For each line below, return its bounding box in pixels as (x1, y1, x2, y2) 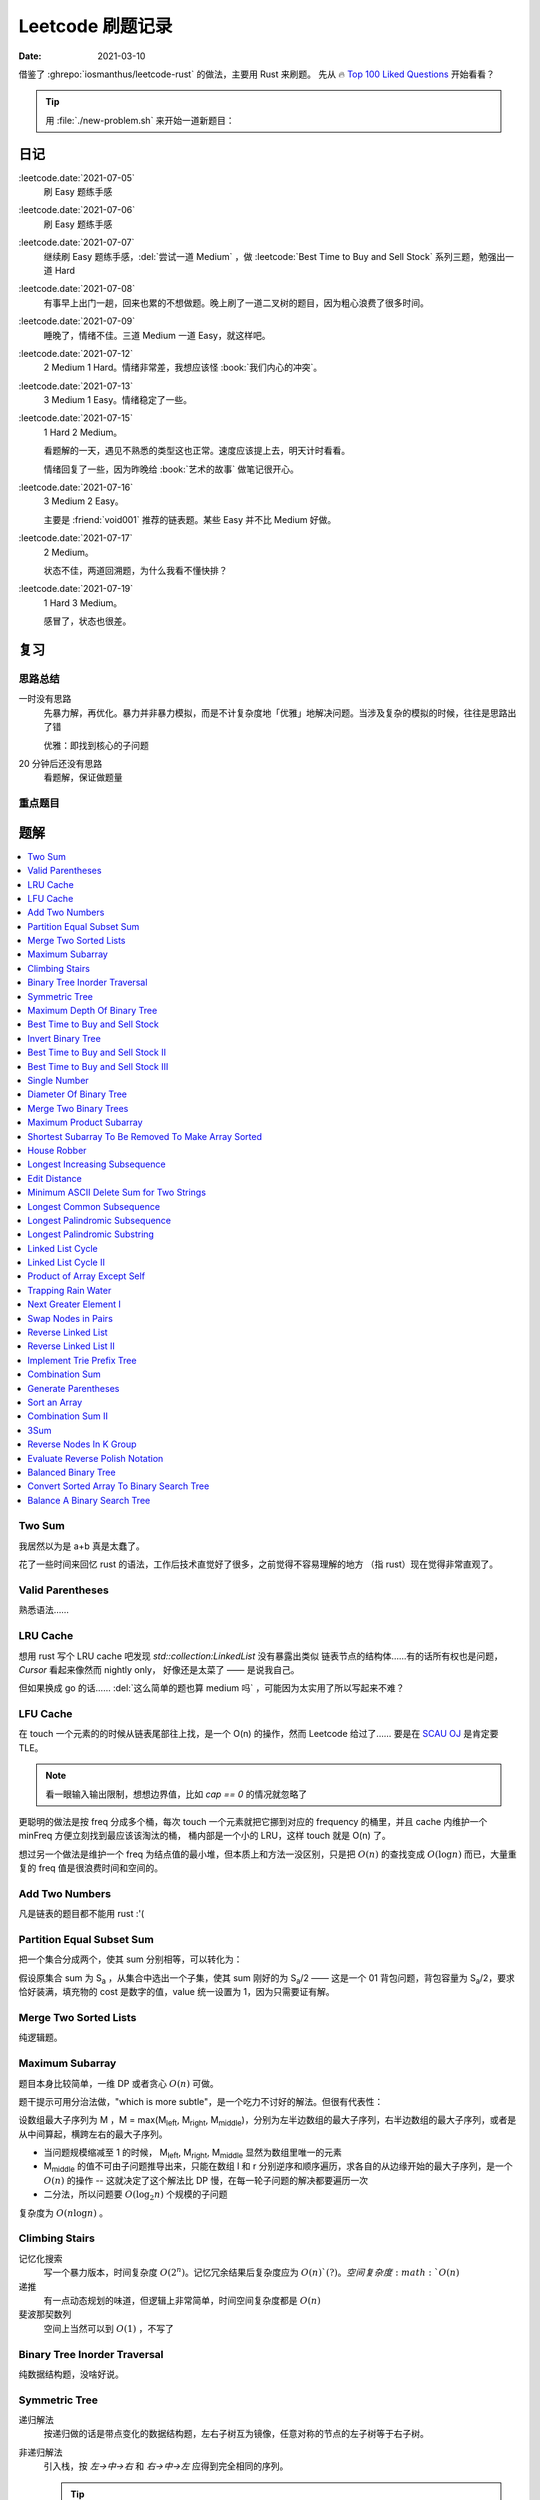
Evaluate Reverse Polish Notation (27, 1452, 164, 1464)
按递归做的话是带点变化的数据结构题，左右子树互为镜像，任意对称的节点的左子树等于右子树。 (43, 2428, 429, 2440)
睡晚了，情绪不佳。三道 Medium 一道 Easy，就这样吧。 (43, 329, 271, 341)
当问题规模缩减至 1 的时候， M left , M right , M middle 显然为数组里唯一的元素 (43, 2146, 342, 2160)
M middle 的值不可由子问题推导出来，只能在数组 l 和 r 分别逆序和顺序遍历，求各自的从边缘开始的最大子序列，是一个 (43, 2160, 513, 2175)
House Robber (27, 1144, 87, 1156)
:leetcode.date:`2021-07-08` (18, 283, 135, 295)
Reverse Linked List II (27, 1340, 115, 1352)
